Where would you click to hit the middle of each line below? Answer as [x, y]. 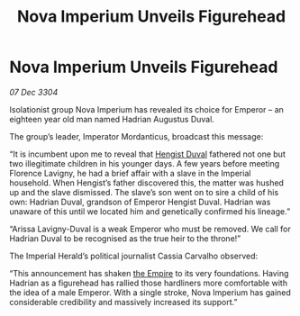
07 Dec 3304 [34, 92]
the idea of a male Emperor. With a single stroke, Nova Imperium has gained [150, 292]
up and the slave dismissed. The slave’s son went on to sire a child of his [144, 192]
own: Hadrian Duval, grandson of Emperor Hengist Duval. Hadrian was [140, 202]
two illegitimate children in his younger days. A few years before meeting [145, 163]
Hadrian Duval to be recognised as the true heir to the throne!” [125, 238]
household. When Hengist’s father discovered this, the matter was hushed [146, 183]
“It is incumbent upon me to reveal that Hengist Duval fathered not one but [147, 154]
